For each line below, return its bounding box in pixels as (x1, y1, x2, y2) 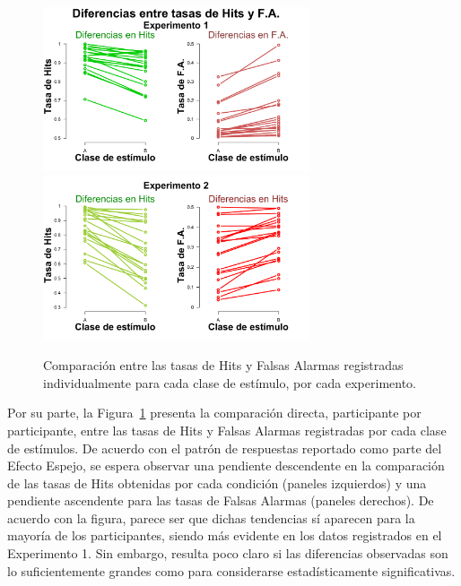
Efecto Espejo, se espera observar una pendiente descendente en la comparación (7, 456, 445, 475)
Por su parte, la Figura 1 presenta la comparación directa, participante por (7, 403, 422, 422)
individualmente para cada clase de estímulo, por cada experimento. (43, 373, 416, 392)
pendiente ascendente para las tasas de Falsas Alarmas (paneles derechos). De (7, 491, 434, 510)
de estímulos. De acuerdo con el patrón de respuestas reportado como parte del (7, 438, 442, 457)
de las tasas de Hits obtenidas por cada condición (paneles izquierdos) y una (7, 473, 427, 492)
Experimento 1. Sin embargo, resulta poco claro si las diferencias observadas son (7, 544, 448, 563)
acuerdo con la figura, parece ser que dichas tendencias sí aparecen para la (7, 508, 415, 527)
